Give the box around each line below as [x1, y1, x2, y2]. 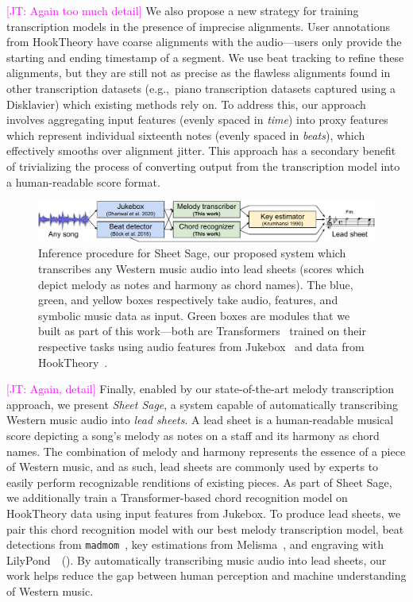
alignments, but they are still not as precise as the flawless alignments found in [6, 64, 391, 81]
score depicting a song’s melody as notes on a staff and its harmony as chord [6, 427, 380, 443]
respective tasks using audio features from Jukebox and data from [38, 338, 365, 355]
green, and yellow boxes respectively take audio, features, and [38, 291, 338, 308]
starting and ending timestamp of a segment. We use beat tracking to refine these [6, 48, 404, 65]
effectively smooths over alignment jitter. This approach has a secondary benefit [6, 142, 396, 159]
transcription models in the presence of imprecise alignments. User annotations [6, 17, 390, 34]
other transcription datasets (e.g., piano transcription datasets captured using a [6, 79, 396, 96]
